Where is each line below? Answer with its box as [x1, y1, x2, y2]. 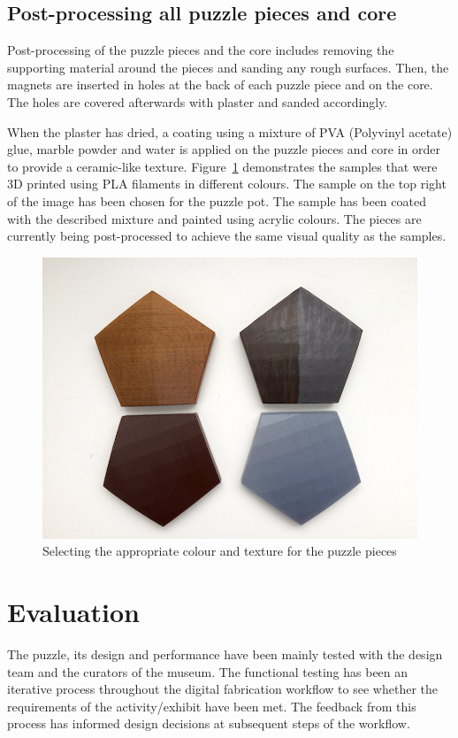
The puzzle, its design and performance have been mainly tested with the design [7, 645, 443, 664]
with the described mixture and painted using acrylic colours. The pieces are [7, 209, 422, 227]
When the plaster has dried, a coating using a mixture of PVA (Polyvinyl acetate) [7, 122, 453, 141]
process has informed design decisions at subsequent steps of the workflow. [7, 714, 410, 733]
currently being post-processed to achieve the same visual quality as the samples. [7, 227, 447, 245]
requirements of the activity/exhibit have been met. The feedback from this [7, 696, 416, 715]
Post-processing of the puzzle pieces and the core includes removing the [7, 41, 394, 59]
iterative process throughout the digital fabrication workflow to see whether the [7, 680, 438, 698]
